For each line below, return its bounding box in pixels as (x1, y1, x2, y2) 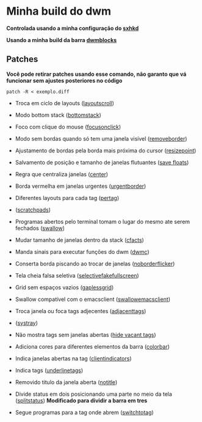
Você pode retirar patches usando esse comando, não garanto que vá (6, 70, 187, 78)
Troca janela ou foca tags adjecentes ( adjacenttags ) (15, 307, 146, 314)
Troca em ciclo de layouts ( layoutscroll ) (15, 99, 115, 106)
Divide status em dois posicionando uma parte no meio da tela (15, 390, 173, 398)
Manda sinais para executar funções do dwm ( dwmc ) (15, 248, 150, 255)
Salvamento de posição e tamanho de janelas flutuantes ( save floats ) (15, 158, 189, 166)
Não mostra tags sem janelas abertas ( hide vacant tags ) (15, 331, 157, 338)
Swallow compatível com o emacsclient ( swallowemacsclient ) (15, 295, 171, 303)
